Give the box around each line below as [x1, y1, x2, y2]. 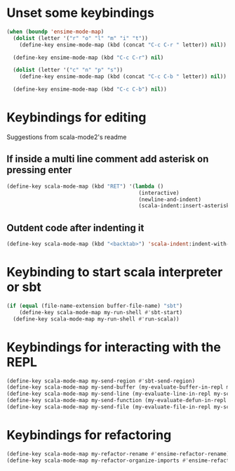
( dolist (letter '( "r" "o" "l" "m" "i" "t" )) [13, 34, 149, 41]
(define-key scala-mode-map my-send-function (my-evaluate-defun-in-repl [6, 397, 227, 404]
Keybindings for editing [6, 110, 147, 126]
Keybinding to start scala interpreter [6, 264, 223, 280]
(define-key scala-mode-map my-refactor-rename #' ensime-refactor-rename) [6, 450, 230, 458]
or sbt [6, 279, 41, 295]
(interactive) [138, 189, 180, 196]
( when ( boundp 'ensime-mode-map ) [6, 28, 105, 35]
